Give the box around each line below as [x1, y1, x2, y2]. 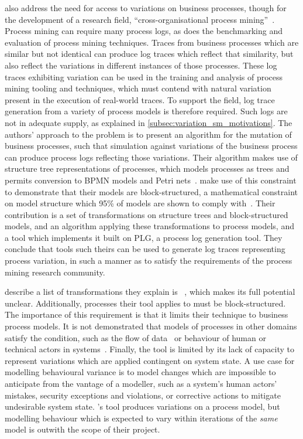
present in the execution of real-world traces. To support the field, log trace [5, 93, 275, 106]
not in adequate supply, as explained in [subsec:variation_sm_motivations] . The [5, 116, 292, 128]
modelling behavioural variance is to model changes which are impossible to [5, 366, 276, 378]
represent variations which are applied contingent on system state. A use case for [5, 354, 295, 366]
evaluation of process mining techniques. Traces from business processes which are [5, 36, 299, 48]
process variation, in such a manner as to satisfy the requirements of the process [5, 254, 292, 267]
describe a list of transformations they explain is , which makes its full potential [5, 285, 295, 298]
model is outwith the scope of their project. [5, 423, 160, 435]
